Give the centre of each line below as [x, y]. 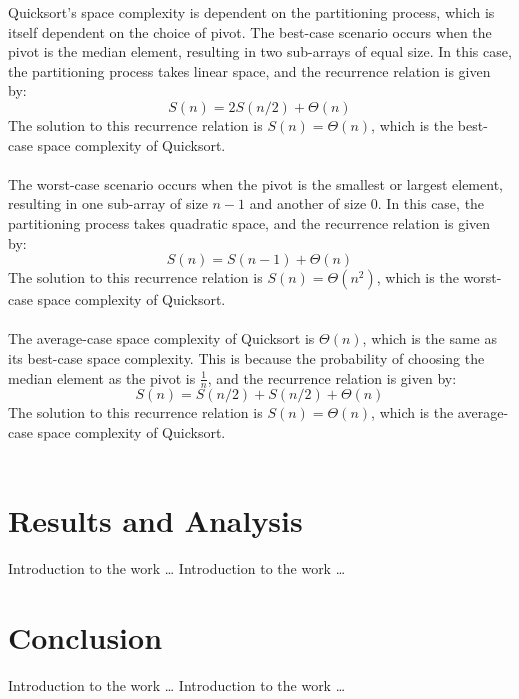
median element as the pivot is [102, 377]
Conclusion [85, 637]
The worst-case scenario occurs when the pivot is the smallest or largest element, [255, 183]
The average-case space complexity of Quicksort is [161, 338]
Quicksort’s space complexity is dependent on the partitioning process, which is [251, 12]
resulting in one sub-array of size [108, 203]
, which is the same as [429, 338]
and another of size [308, 203]
